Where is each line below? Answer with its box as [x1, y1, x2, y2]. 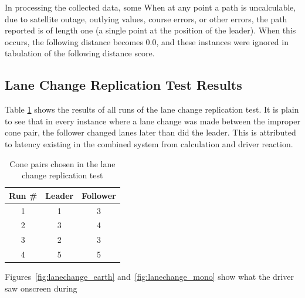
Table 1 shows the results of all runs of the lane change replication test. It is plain [5, 103, 299, 116]
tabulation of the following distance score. [5, 47, 155, 59]
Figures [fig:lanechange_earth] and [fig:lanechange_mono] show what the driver [5, 270, 294, 283]
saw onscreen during [5, 282, 77, 294]
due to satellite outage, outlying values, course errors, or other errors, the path [5, 12, 287, 25]
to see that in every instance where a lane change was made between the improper [5, 114, 300, 127]
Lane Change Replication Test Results [5, 76, 242, 94]
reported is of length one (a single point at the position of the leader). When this [5, 24, 296, 36]
